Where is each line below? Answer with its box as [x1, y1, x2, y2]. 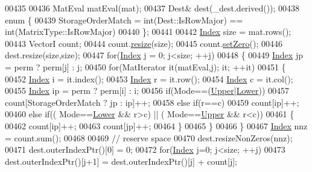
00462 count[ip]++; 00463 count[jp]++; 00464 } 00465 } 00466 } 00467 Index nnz [5, 119, 308, 132]
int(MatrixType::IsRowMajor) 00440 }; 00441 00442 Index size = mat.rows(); [5, 25, 291, 38]
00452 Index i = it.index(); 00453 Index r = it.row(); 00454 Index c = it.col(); [5, 72, 293, 85]
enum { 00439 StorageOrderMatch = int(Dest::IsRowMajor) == [5, 13, 243, 26]
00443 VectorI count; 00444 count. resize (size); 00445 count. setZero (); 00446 [5, 37, 282, 49]
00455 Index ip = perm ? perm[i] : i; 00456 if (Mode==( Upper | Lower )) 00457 [5, 84, 289, 97]
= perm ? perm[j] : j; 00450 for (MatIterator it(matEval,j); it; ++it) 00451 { [5, 60, 286, 73]
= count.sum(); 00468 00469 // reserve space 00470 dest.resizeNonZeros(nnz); [5, 131, 293, 144]
